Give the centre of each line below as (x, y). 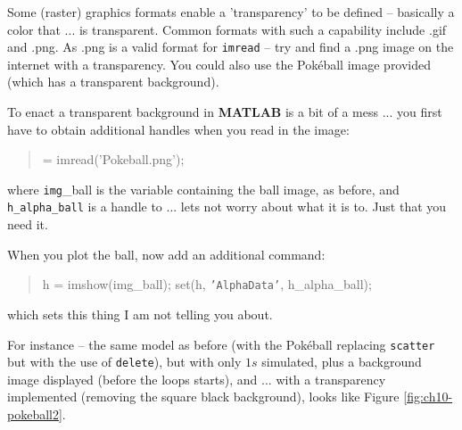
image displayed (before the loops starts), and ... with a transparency (197, 379)
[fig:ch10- (428, 397)
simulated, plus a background (342, 362)
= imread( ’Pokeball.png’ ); (113, 159)
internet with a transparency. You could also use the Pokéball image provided (219, 64)
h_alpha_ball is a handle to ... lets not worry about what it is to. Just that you (227, 207)
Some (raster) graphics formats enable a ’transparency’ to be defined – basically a (231, 12)
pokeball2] (35, 414)
